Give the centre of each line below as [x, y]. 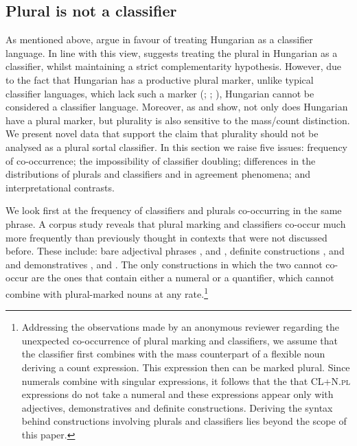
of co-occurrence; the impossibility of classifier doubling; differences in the [161, 160]
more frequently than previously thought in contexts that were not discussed [166, 237]
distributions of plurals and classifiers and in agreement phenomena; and [158, 174]
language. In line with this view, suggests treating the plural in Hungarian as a [172, 52]
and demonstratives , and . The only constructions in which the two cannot [164, 264]
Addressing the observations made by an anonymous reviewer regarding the [181, 327]
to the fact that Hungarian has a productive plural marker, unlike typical [160, 79]
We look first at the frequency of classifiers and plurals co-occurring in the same [174, 210]
